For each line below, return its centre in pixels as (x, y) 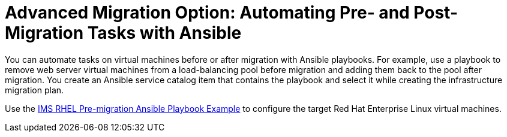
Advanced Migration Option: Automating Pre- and (207, 13)
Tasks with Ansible (164, 33)
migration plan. (34, 90)
